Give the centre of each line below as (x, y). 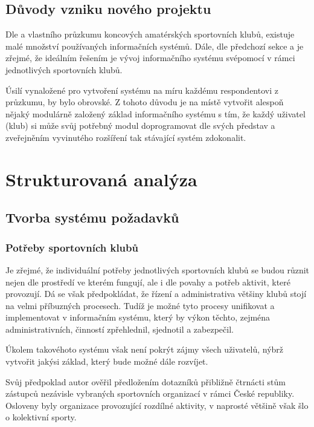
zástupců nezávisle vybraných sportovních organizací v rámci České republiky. (150, 393)
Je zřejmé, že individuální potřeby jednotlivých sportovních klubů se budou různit (158, 269)
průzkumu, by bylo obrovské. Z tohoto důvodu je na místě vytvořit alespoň (145, 102)
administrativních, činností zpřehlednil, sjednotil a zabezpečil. (120, 329)
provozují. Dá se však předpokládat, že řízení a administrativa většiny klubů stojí (156, 294)
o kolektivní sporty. (41, 417)
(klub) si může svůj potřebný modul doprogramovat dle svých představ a (140, 125)
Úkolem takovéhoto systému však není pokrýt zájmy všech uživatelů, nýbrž (145, 349)
